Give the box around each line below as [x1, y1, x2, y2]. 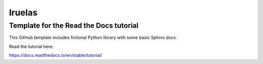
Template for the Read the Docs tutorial [9, 21, 139, 30]
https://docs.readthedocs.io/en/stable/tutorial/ [9, 52, 102, 58]
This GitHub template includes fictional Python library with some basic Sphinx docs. [9, 35, 177, 40]
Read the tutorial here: [9, 43, 54, 49]
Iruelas [9, 7, 38, 18]
